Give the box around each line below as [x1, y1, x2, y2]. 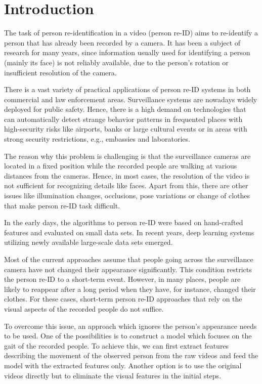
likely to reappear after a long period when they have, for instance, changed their [4, 283, 256, 294]
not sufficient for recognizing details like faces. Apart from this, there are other [4, 180, 248, 191]
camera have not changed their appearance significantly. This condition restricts [4, 264, 252, 274]
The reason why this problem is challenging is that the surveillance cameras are [4, 150, 251, 161]
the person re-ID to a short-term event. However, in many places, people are [4, 274, 241, 284]
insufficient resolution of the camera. [4, 67, 117, 77]
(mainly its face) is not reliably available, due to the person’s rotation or [4, 57, 229, 67]
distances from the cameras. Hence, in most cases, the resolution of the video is [4, 170, 250, 181]
